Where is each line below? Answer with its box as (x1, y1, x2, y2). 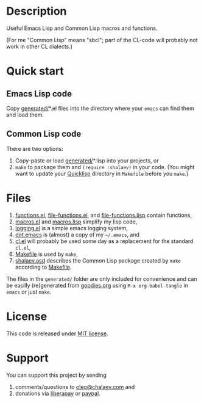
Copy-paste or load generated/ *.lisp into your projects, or (15, 157, 160, 164)
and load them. (6, 111, 44, 118)
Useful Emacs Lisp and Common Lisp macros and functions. (6, 24, 158, 32)
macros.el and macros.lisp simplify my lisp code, (15, 218, 138, 225)
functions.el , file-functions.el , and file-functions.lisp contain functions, (15, 211, 192, 219)
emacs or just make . (6, 288, 52, 296)
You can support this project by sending (6, 371, 107, 379)
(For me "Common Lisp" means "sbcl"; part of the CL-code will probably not (6, 36, 198, 43)
